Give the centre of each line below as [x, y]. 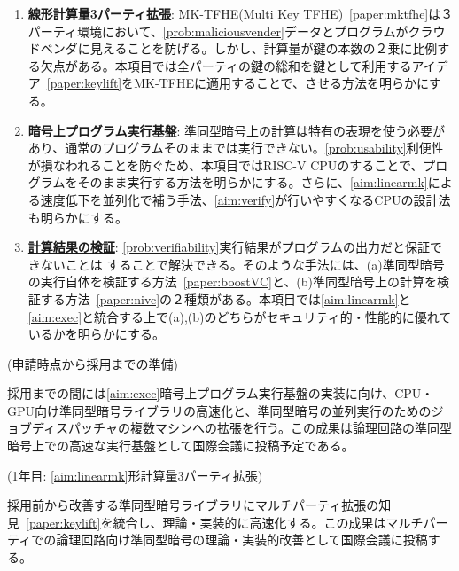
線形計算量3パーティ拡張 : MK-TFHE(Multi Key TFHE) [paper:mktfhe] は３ [241, 13]
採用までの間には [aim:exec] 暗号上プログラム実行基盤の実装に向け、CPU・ [221, 393]
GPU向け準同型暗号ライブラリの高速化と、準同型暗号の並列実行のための [219, 410]
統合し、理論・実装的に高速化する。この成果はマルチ [268, 522]
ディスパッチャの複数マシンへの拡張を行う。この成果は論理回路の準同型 [242, 428]
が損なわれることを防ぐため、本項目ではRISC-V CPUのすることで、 [226, 164]
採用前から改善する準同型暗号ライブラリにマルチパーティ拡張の [193, 505]
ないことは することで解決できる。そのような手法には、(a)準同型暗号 [242, 264]
